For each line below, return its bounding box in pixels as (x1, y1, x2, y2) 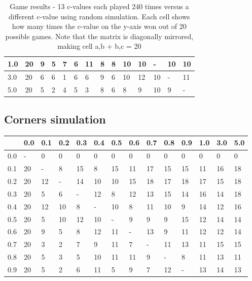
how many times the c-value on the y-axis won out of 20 (12, 21, 187, 32)
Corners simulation (4, 111, 106, 127)
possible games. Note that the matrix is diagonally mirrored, (5, 30, 194, 41)
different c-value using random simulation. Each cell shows (9, 11, 190, 21)
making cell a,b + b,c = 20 (57, 41, 141, 51)
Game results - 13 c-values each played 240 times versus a (10, 1, 189, 11)
